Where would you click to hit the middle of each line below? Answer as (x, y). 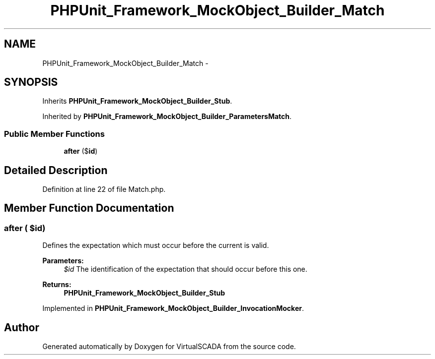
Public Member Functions (54, 134)
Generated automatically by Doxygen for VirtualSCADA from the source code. (169, 347)
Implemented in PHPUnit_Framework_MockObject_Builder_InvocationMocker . (173, 308)
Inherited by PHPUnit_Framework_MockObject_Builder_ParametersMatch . (167, 117)
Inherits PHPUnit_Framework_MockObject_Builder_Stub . (137, 101)
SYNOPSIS (31, 82)
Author (22, 327)
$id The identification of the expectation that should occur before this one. (185, 269)
